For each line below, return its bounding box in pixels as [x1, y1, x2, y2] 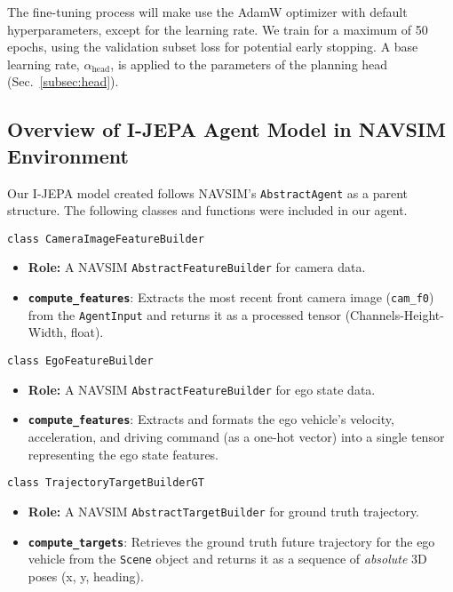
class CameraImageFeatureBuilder [7, 232, 204, 245]
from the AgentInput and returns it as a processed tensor [28, 305, 341, 324]
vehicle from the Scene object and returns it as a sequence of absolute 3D [28, 549, 427, 568]
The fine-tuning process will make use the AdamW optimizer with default [7, 3, 408, 20]
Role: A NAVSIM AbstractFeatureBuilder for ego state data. [28, 380, 376, 398]
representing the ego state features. [28, 444, 219, 463]
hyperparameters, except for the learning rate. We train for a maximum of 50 [7, 20, 428, 38]
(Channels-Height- [345, 305, 444, 324]
